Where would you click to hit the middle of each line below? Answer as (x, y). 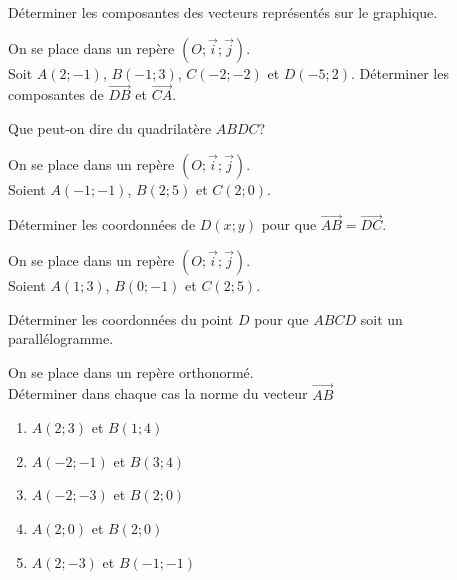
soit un (381, 318)
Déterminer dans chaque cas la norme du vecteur (158, 393)
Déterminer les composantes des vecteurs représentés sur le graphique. (223, 12)
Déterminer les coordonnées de (102, 224)
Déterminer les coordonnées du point (121, 318)
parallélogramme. (61, 338)
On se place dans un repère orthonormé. (131, 371)
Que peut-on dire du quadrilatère (110, 128)
